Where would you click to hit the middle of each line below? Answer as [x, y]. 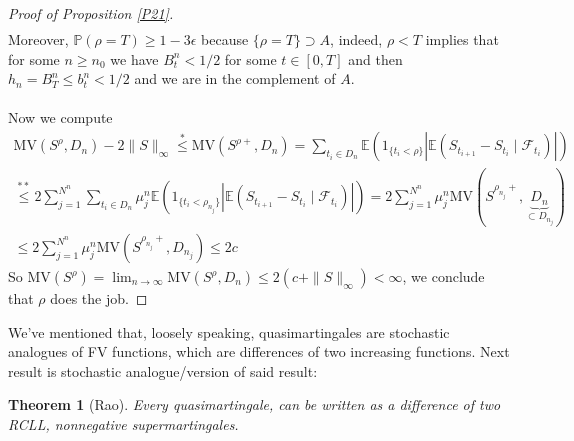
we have [134, 58]
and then [375, 58]
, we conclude [443, 276]
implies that [462, 39]
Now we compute [60, 117]
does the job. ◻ [99, 298]
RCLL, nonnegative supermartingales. [123, 423]
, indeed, [356, 39]
